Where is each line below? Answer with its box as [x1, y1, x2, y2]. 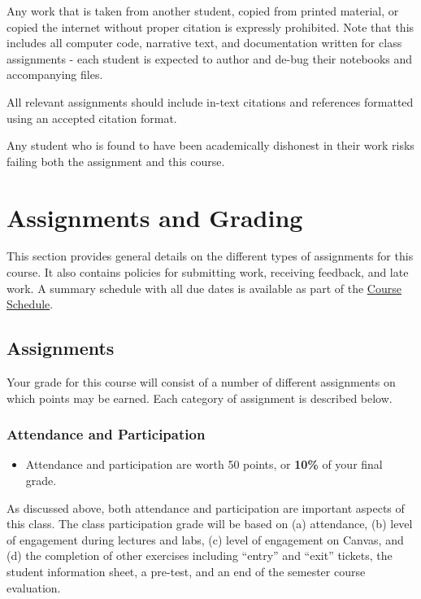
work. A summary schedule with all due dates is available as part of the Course [7, 279, 401, 296]
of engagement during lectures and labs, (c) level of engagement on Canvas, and [7, 531, 404, 548]
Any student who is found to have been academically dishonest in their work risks [7, 137, 414, 154]
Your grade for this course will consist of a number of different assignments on [7, 374, 396, 391]
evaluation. [7, 579, 61, 596]
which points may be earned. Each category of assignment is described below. [7, 389, 393, 406]
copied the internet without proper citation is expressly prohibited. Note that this [7, 18, 414, 35]
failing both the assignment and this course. [7, 152, 225, 169]
